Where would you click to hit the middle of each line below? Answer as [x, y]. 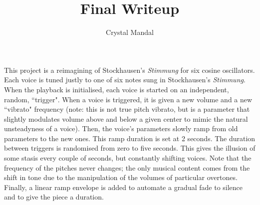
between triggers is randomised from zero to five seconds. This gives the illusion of [130, 148]
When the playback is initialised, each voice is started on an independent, [117, 89]
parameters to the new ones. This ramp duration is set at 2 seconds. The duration [130, 138]
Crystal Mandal [130, 32]
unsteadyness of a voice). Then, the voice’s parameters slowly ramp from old [121, 128]
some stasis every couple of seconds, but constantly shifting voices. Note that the [128, 158]
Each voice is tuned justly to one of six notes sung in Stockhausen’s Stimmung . [125, 80]
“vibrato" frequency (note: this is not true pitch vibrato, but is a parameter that [127, 109]
